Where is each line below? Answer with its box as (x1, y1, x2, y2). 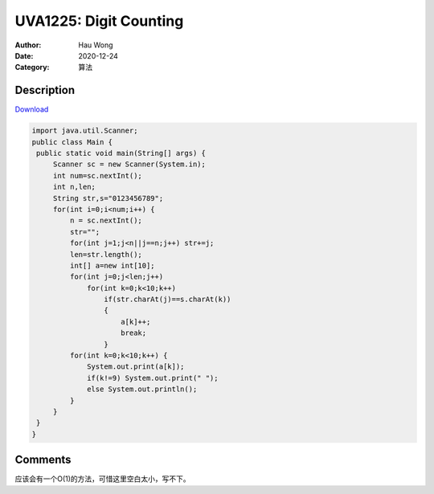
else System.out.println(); (87, 385, 198, 394)
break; (121, 329, 147, 337)
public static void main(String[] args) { (36, 149, 207, 157)
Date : (14, 51, 34, 60)
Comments (14, 453, 72, 467)
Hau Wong (78, 40, 113, 50)
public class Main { (31, 137, 113, 146)
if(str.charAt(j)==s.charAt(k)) (103, 295, 231, 304)
